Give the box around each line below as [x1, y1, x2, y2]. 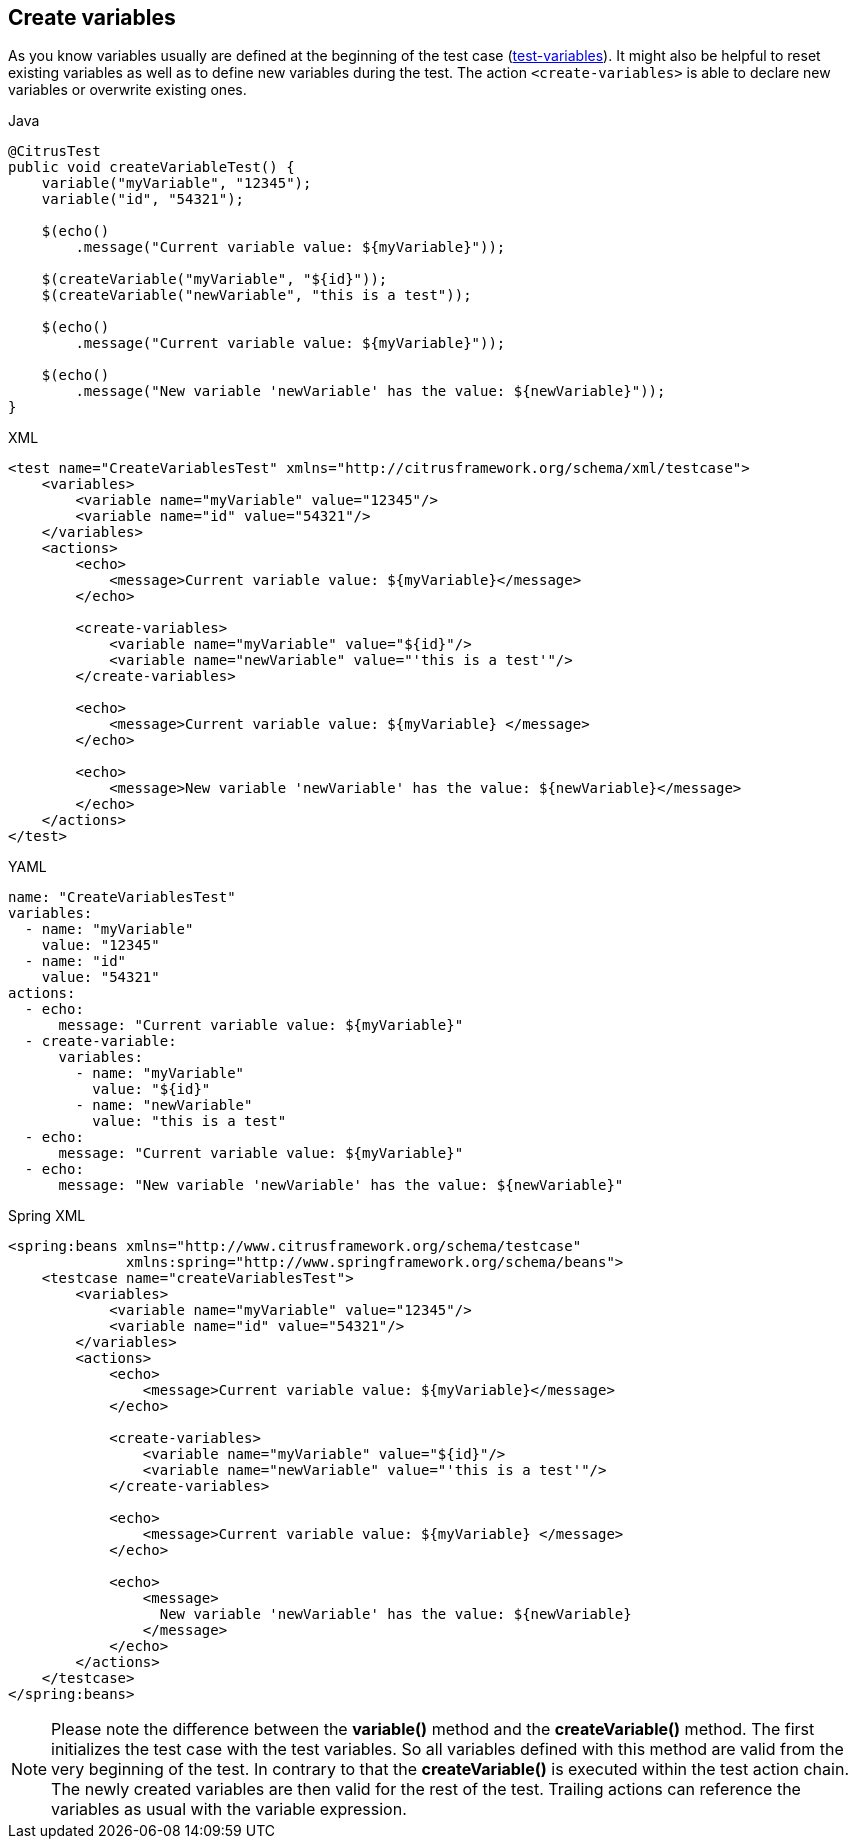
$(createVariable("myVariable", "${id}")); [41, 271, 388, 288]
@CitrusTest [8, 143, 101, 160]
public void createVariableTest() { [8, 159, 295, 176]
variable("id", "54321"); [41, 191, 245, 208]
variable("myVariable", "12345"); [41, 175, 312, 192]
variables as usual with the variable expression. [51, 1799, 407, 1820]
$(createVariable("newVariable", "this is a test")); [41, 287, 472, 304]
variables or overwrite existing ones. [8, 81, 247, 99]
